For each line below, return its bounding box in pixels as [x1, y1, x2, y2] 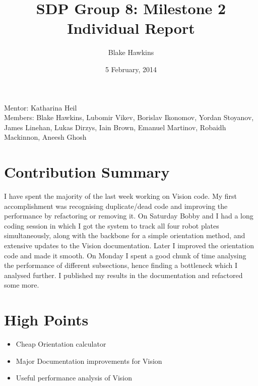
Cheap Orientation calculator [16, 339, 106, 349]
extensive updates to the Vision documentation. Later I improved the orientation [4, 240, 254, 250]
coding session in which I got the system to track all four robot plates [4, 220, 219, 231]
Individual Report [67, 18, 195, 38]
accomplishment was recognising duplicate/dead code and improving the [4, 200, 228, 211]
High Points [4, 309, 89, 330]
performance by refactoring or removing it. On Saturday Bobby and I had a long [4, 210, 253, 221]
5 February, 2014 [105, 64, 157, 74]
